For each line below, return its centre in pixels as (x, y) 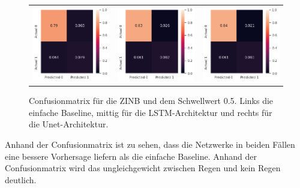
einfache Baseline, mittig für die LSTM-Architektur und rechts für (151, 112)
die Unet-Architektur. (69, 124)
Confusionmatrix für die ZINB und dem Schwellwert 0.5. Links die (151, 101)
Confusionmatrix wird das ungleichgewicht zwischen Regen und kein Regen (143, 168)
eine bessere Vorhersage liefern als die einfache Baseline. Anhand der (131, 156)
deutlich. (21, 179)
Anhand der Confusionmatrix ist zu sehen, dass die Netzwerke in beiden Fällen (150, 144)
